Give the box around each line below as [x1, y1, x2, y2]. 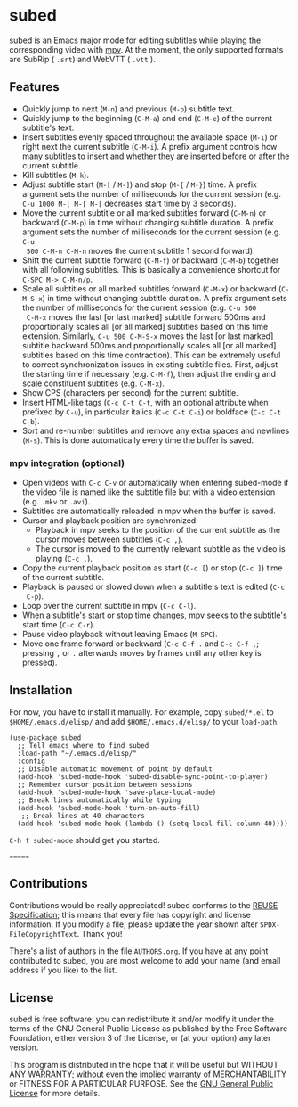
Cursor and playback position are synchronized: [21, 515, 198, 526]
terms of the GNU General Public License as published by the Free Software [9, 1023, 288, 1034]
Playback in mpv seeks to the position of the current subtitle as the [35, 525, 281, 536]
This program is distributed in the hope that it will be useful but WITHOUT [9, 1060, 278, 1070]
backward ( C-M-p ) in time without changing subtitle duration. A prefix [21, 217, 274, 227]
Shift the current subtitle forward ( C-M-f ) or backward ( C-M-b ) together [21, 255, 279, 266]
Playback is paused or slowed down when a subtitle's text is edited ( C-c [21, 581, 286, 593]
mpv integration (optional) [9, 456, 125, 469]
